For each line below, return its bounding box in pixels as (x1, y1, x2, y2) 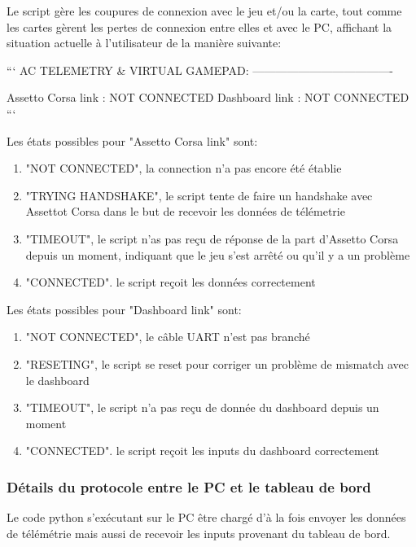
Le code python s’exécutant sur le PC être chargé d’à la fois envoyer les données (7, 509, 406, 526)
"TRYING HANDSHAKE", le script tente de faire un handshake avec (25, 186, 373, 203)
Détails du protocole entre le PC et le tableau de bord (7, 476, 371, 497)
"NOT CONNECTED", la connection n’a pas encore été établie (25, 160, 342, 177)
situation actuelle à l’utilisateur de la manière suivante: (7, 34, 282, 51)
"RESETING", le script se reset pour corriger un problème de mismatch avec (25, 355, 409, 372)
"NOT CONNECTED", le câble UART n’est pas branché (25, 328, 310, 345)
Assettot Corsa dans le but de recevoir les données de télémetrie (25, 203, 345, 220)
